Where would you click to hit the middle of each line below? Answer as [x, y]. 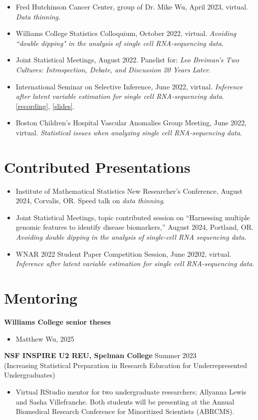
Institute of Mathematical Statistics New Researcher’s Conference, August [129, 191]
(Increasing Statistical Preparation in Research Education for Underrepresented [126, 365]
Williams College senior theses [58, 321]
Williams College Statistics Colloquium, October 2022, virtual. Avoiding [126, 33]
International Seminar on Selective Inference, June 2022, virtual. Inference [129, 86]
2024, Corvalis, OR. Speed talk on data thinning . [90, 201]
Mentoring [41, 298]
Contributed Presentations [97, 167]
